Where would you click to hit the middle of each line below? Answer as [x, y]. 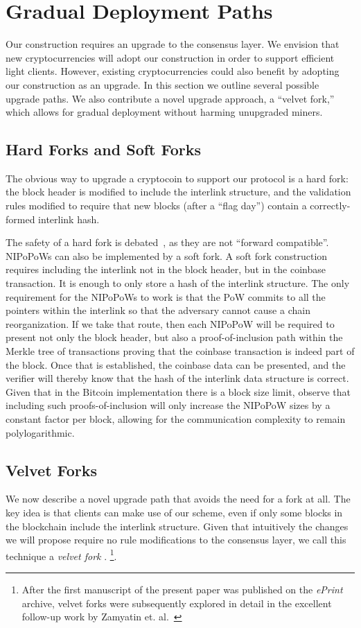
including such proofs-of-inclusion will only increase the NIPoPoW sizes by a [168, 405]
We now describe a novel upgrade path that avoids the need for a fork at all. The [178, 499]
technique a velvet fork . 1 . [61, 555]
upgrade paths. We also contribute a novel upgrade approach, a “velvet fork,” [170, 98]
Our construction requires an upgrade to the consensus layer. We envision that [173, 44]
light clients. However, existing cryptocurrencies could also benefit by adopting [173, 71]
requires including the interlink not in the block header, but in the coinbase [166, 269]
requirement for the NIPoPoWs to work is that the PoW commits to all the [166, 296]
